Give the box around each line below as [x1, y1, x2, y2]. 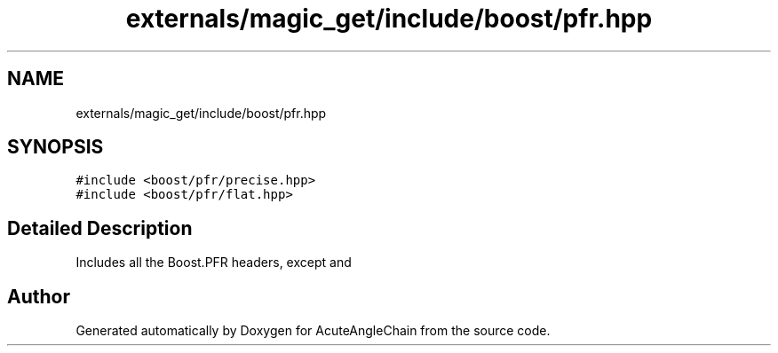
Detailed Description [7, 216, 193, 239]
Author [7, 285, 70, 308]
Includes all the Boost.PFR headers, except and [75, 255, 352, 271]
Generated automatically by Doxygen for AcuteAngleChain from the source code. [75, 323, 551, 339]
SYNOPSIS [7, 136, 104, 159]
